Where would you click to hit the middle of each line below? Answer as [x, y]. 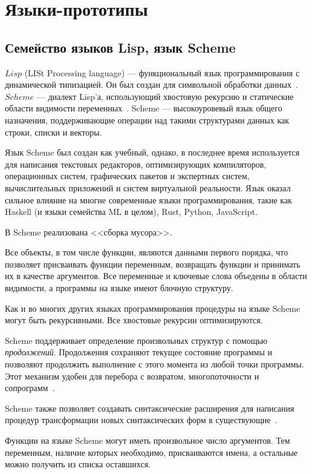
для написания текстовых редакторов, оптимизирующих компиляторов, [136, 164]
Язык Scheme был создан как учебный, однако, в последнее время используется [152, 152]
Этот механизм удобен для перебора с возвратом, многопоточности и [132, 376]
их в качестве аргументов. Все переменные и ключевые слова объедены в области [156, 276]
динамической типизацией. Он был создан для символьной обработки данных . [151, 84]
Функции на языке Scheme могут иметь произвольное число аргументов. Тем [148, 440]
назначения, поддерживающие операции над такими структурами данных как [147, 120]
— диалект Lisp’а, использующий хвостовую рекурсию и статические [165, 96]
